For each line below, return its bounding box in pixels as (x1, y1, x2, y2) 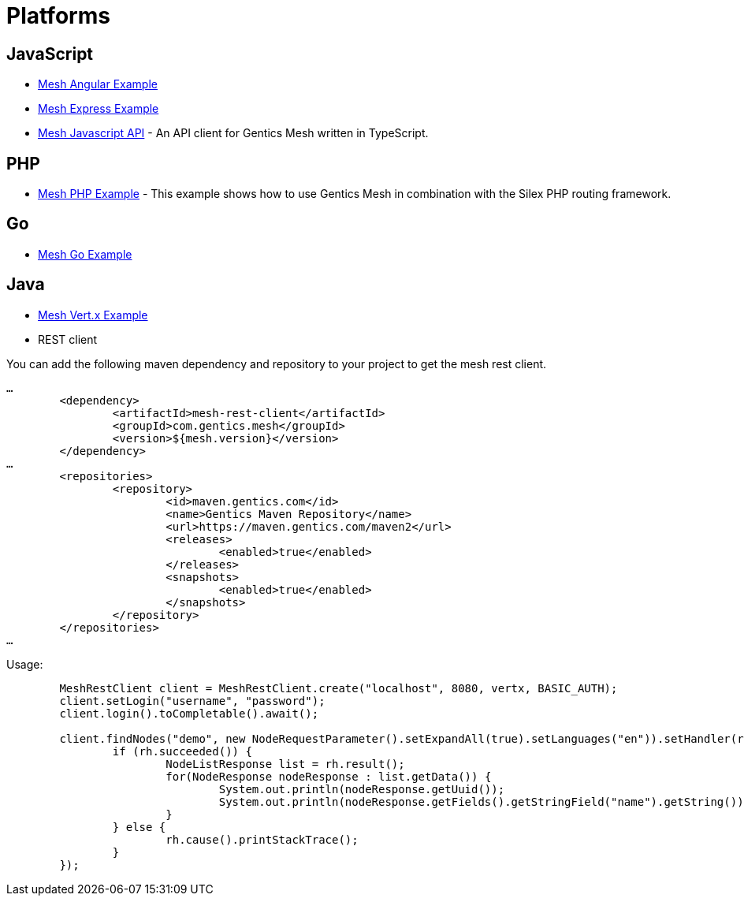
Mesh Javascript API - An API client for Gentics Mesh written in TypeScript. (38, 126, 429, 140)
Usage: (6, 657, 43, 671)
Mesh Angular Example (38, 77, 158, 91)
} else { (112, 820, 166, 833)
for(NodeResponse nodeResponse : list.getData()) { (166, 770, 492, 783)
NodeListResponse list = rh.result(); (166, 757, 405, 770)
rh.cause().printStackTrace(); (166, 833, 359, 846)
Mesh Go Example (38, 247, 132, 261)
